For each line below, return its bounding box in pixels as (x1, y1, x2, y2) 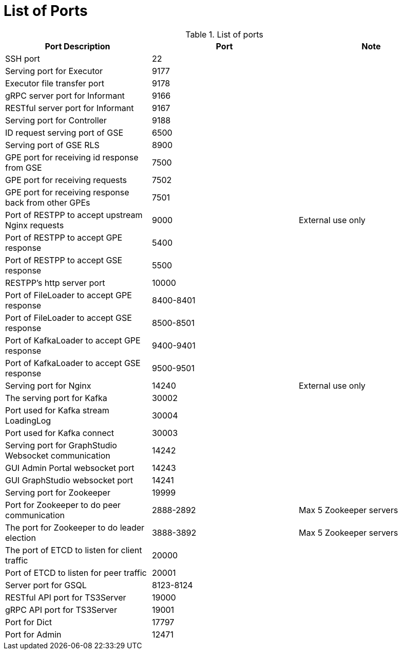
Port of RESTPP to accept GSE (5, 255, 123, 265)
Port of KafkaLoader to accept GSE (5, 357, 141, 368)
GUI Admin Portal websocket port (5, 462, 135, 473)
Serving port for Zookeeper (5, 487, 110, 498)
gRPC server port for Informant (5, 90, 125, 101)
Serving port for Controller (5, 115, 107, 125)
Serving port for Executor (5, 65, 103, 76)
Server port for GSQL (5, 579, 87, 590)
